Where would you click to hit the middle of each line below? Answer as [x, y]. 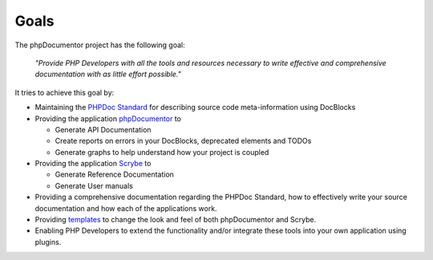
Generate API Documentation [103, 129]
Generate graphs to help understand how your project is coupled [162, 152]
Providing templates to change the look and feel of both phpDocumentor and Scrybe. [176, 220]
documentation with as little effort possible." [108, 74]
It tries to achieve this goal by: [65, 92]
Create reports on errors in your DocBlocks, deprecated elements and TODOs [183, 141]
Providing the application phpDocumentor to [108, 118]
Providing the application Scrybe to [93, 164]
